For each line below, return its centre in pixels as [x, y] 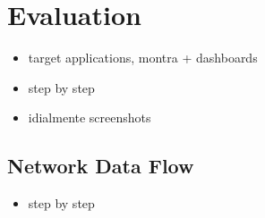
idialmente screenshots [90, 117]
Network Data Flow [101, 166]
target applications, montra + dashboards [143, 58]
